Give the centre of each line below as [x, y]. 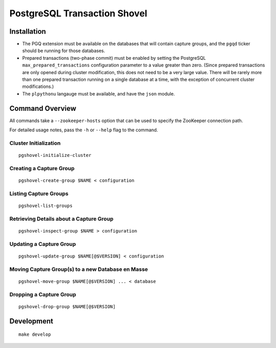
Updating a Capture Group [43, 244]
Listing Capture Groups [39, 193]
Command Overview [43, 108]
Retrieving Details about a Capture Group [61, 219]
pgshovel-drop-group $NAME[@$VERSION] [67, 306]
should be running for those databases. [64, 51]
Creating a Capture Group [42, 168]
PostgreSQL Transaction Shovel [78, 13]
